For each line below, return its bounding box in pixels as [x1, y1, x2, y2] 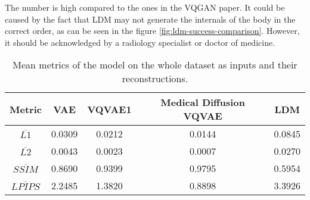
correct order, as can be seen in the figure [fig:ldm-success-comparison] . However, [5, 24, 300, 37]
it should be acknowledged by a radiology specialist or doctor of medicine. [5, 36, 275, 48]
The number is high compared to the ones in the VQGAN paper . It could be [5, 1, 285, 13]
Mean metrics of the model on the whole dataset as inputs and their [13, 58, 297, 72]
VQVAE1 [87, 102, 132, 116]
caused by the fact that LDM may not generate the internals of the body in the [5, 12, 296, 25]
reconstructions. [122, 71, 188, 86]
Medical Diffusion [160, 95, 245, 110]
